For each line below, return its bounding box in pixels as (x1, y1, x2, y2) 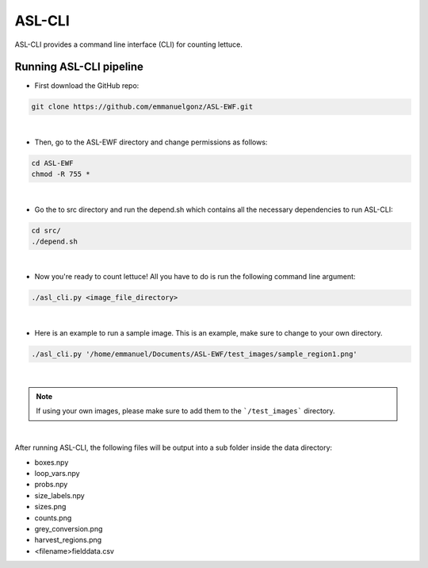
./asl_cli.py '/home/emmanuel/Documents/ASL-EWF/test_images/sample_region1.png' (31, 349, 358, 359)
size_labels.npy (34, 490, 85, 500)
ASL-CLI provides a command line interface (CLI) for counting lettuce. (14, 40, 243, 49)
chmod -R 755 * (31, 170, 90, 178)
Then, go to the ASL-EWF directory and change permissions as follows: (34, 137, 268, 147)
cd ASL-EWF (31, 159, 74, 167)
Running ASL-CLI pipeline (14, 60, 144, 74)
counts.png (34, 512, 72, 523)
